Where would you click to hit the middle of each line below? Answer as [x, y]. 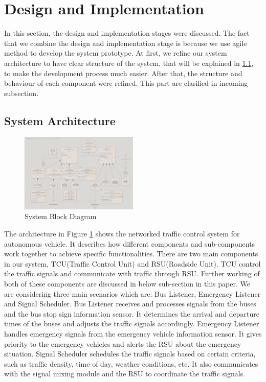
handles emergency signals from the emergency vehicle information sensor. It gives [133, 333]
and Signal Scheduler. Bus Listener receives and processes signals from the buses [130, 304]
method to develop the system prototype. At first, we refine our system [116, 53]
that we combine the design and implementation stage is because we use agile [126, 43]
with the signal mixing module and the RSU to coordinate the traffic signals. [125, 374]
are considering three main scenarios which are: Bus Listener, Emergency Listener [132, 293]
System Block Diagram [61, 216]
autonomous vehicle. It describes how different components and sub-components [130, 243]
